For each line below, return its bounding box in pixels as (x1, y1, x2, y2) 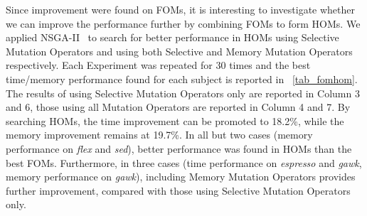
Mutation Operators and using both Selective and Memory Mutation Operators (6, 43, 353, 58)
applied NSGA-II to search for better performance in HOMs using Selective (6, 30, 339, 45)
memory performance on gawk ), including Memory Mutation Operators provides (6, 169, 356, 184)
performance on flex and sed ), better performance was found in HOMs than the (6, 141, 352, 156)
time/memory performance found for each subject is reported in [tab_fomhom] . (6, 71, 358, 86)
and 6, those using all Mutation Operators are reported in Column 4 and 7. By (6, 99, 351, 114)
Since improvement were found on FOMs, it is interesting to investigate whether (6, 2, 356, 16)
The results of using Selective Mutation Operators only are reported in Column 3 (6, 85, 360, 100)
